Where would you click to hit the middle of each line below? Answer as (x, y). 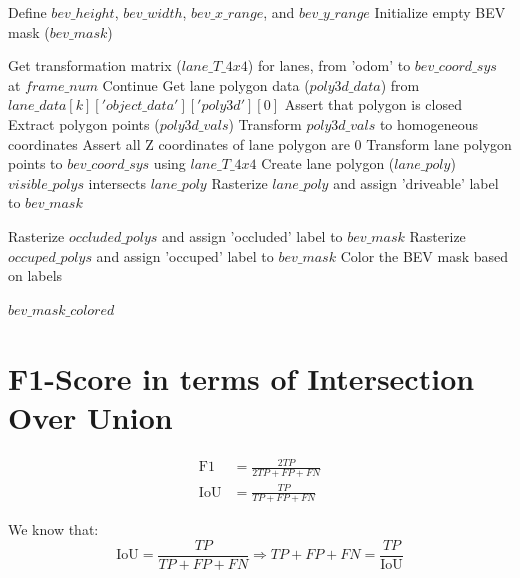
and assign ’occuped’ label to (185, 255)
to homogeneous (428, 123)
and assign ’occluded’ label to (252, 235)
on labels (35, 275)
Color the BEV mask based (424, 255)
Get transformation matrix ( (95, 65)
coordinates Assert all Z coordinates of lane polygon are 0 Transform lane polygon (260, 143)
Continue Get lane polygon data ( (206, 84)
